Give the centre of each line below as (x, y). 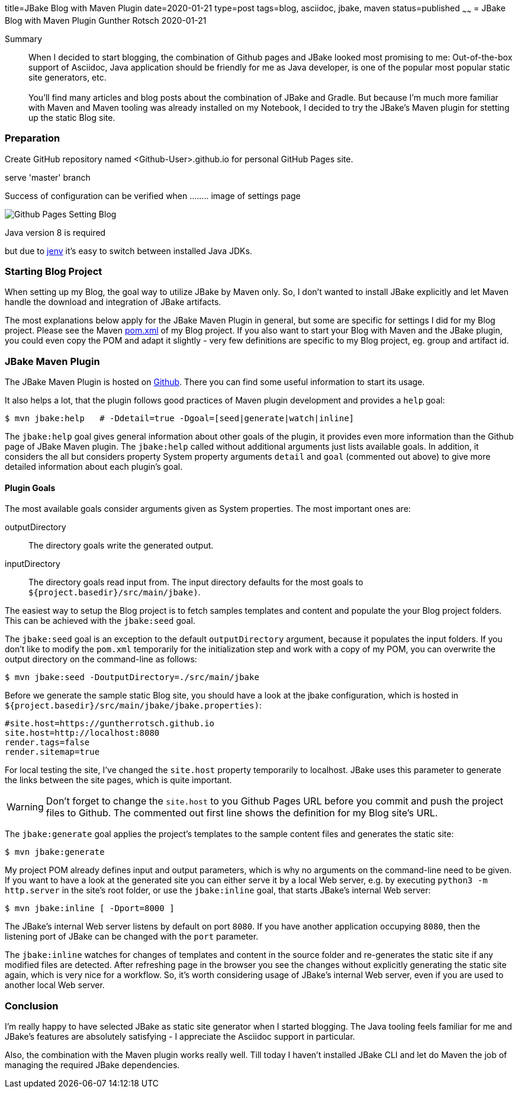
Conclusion (32, 1006)
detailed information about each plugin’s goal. (94, 467)
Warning (25, 807)
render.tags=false (47, 743)
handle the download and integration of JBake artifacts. (113, 302)
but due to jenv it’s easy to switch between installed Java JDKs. (128, 251)
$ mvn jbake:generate (55, 852)
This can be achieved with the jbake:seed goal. (100, 621)
